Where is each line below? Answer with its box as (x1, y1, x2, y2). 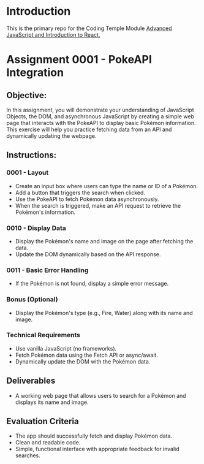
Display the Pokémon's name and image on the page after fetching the (15, 237, 194, 245)
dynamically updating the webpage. (6, 132, 97, 139)
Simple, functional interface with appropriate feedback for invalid (15, 446, 179, 453)
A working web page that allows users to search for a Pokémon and (15, 392, 186, 399)
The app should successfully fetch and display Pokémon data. (15, 432, 173, 439)
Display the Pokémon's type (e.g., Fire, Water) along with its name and (15, 309, 193, 316)
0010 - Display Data (6, 224, 66, 232)
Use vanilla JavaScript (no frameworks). (15, 344, 117, 352)
